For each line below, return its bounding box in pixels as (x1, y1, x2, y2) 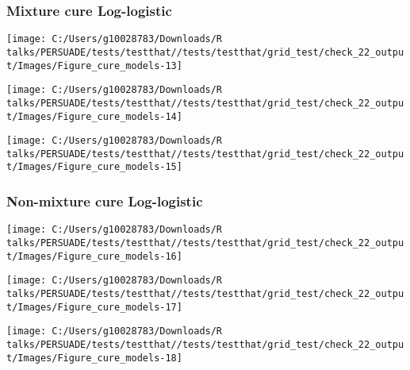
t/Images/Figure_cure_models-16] (6, 250, 182, 262)
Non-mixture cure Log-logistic (6, 191, 203, 211)
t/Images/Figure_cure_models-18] (6, 352, 182, 364)
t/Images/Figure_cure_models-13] (6, 60, 182, 71)
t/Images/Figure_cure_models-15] (6, 161, 182, 173)
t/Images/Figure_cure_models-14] (6, 110, 182, 122)
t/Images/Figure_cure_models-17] (6, 301, 182, 313)
